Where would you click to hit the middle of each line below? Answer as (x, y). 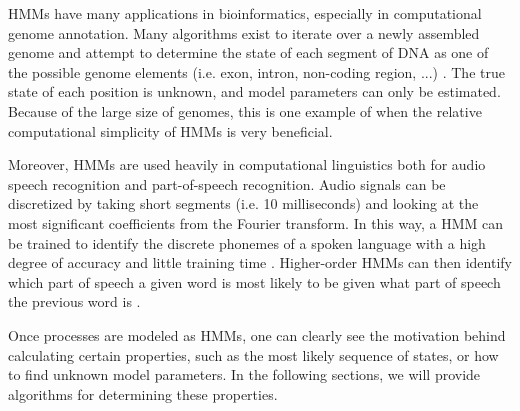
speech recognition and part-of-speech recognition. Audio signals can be (227, 183)
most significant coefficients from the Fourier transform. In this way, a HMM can (256, 222)
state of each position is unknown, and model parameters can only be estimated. (254, 91)
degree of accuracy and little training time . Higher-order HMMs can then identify (260, 262)
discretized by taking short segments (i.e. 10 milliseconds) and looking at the (243, 203)
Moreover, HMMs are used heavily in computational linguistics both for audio (247, 164)
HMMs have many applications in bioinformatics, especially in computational (245, 13)
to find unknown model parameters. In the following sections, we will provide (244, 374)
